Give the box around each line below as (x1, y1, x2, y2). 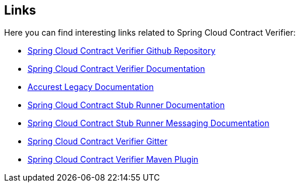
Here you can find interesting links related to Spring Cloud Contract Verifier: (4, 27, 296, 38)
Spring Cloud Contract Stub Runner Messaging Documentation (27, 118, 270, 129)
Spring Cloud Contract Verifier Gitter (27, 136, 168, 147)
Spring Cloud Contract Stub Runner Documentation (27, 100, 225, 110)
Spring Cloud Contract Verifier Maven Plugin (27, 154, 199, 165)
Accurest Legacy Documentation (27, 82, 154, 92)
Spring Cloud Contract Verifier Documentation (27, 64, 205, 74)
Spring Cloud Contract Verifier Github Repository (27, 46, 216, 56)
